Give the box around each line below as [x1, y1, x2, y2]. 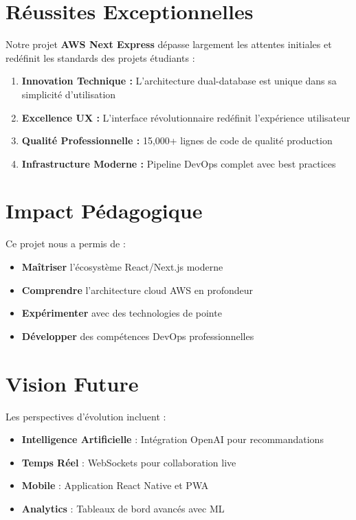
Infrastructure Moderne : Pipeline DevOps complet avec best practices [21, 156, 336, 170]
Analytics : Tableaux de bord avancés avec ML [21, 501, 225, 515]
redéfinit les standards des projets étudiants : [5, 50, 195, 65]
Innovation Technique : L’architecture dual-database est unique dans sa [21, 74, 337, 88]
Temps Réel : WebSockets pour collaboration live [21, 455, 236, 469]
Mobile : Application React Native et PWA [21, 478, 209, 493]
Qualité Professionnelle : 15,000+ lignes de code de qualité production [21, 133, 333, 148]
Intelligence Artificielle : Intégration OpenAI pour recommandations [21, 432, 324, 446]
